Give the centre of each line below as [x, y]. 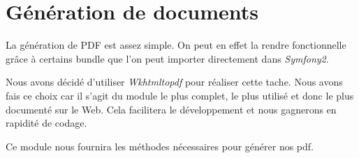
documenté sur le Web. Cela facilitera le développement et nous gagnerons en [171, 109]
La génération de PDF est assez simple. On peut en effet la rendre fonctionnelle [176, 45]
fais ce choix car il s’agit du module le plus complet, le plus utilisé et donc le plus [180, 95]
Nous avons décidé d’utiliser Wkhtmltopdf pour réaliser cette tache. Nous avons [174, 82]
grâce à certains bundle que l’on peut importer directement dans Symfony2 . [167, 58]
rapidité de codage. [46, 123]
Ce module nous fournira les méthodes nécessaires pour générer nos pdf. [160, 146]
